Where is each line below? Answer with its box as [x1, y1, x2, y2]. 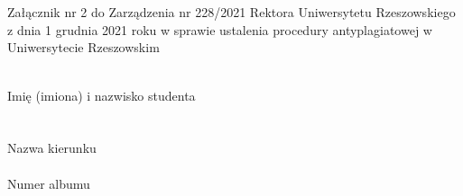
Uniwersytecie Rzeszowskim [7, 38, 160, 57]
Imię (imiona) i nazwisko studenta [7, 85, 196, 104]
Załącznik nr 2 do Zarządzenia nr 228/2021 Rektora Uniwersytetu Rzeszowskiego [7, 3, 456, 22]
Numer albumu [7, 174, 90, 192]
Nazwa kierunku [7, 138, 97, 157]
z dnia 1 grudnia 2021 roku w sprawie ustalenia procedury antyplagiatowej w [7, 20, 432, 39]
